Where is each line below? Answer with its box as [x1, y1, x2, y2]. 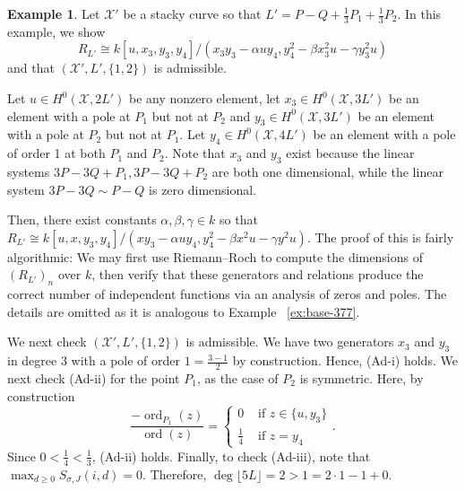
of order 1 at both [7, 144, 106, 162]
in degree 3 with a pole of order [7, 351, 181, 370]
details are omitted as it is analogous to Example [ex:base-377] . [7, 302, 360, 320]
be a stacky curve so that [123, 4, 262, 22]
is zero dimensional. [149, 180, 257, 198]
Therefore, [150, 464, 207, 483]
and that [7, 58, 55, 77]
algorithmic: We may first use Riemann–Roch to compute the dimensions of [7, 247, 423, 266]
